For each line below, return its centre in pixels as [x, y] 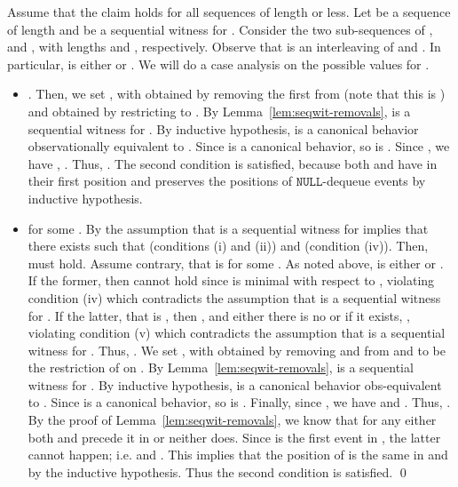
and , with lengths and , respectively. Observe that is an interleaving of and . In [224, 47]
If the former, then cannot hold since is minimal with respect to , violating [231, 280]
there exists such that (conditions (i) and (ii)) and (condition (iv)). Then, [228, 246]
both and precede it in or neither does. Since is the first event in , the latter [234, 437]
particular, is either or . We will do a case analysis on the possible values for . [218, 64]
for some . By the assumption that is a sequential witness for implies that [228, 228]
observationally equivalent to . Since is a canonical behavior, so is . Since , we [239, 146]
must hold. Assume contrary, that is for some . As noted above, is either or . [236, 263]
